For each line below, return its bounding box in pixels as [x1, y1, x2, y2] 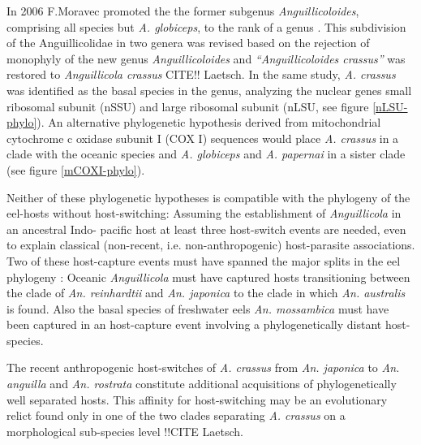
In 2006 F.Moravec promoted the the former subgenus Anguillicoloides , [6, 2, 359, 19]
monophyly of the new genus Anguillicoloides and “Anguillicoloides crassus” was [6, 50, 406, 67]
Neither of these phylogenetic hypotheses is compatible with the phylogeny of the [6, 188, 410, 205]
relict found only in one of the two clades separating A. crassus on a [6, 407, 346, 424]
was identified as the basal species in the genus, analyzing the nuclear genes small [6, 81, 412, 98]
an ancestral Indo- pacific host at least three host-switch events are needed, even [6, 220, 406, 237]
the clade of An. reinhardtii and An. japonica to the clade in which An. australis [6, 284, 406, 301]
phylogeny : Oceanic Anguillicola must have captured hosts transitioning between [6, 268, 410, 285]
